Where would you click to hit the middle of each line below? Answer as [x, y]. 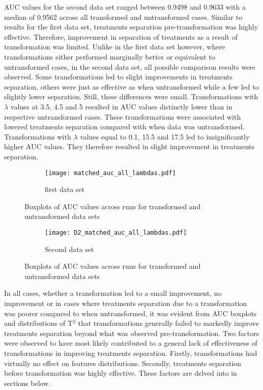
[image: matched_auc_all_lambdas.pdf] [110, 173]
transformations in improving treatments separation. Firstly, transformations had [131, 353]
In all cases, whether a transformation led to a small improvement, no [113, 293]
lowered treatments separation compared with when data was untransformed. [124, 127]
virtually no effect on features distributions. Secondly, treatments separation [123, 363]
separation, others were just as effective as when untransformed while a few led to [131, 86]
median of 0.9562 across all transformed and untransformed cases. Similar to [123, 17]
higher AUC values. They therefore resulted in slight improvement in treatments [129, 146]
